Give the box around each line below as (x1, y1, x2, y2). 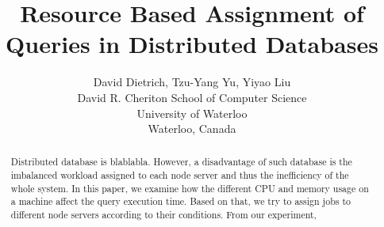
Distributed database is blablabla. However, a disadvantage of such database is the (10, 155, 352, 168)
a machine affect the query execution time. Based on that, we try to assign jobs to (10, 195, 351, 208)
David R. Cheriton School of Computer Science (77, 89, 307, 105)
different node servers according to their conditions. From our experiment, (10, 208, 317, 221)
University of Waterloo (136, 104, 248, 121)
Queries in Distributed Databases (6, 28, 378, 60)
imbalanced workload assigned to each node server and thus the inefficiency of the (10, 168, 349, 182)
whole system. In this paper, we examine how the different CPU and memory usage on (10, 181, 369, 195)
